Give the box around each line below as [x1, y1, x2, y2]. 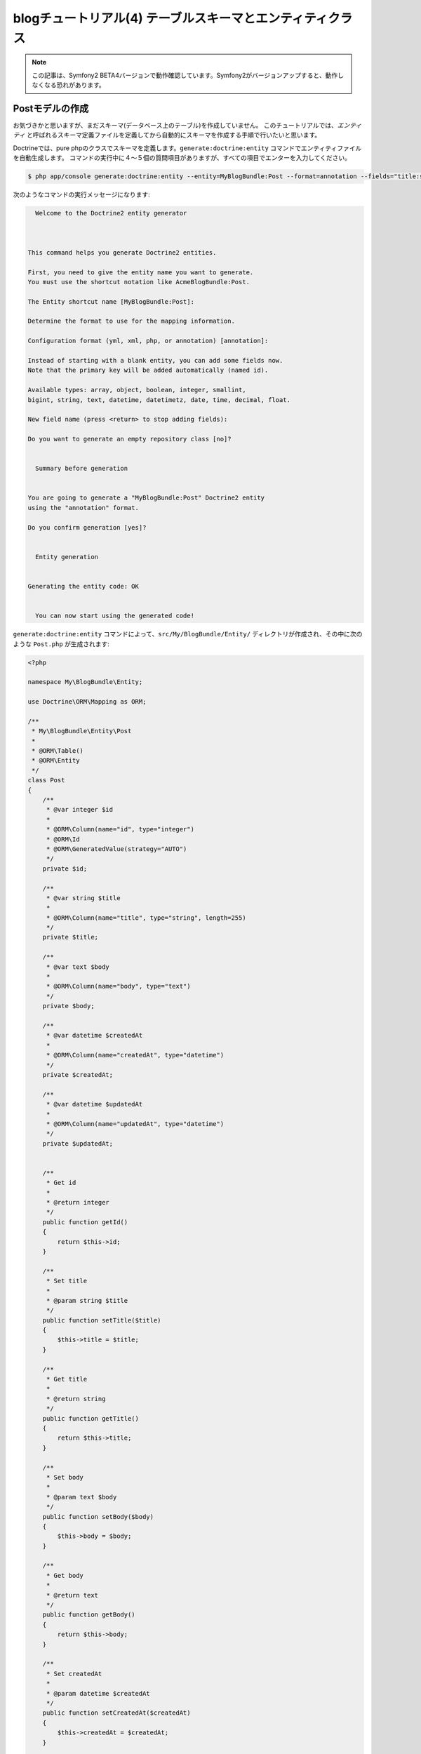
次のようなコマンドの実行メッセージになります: [13, 190, 150, 199]
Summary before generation [35, 464, 128, 473]
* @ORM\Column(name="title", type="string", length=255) [46, 913, 246, 922]
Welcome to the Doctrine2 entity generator [35, 209, 187, 217]
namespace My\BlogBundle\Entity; [27, 678, 143, 686]
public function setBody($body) [42, 1513, 154, 1520]
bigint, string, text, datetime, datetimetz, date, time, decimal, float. [27, 396, 291, 403]
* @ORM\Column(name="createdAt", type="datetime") [46, 1051, 225, 1059]
